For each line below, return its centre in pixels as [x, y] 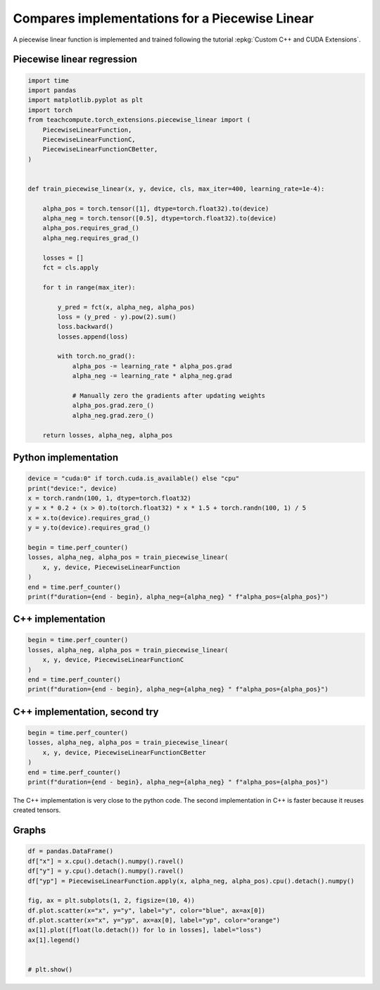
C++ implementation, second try [86, 712]
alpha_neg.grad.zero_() [113, 415]
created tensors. [37, 810]
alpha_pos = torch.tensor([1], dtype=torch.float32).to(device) [156, 208]
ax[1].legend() [54, 940]
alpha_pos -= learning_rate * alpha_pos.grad [152, 366]
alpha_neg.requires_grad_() [91, 238]
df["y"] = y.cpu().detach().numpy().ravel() [106, 871]
